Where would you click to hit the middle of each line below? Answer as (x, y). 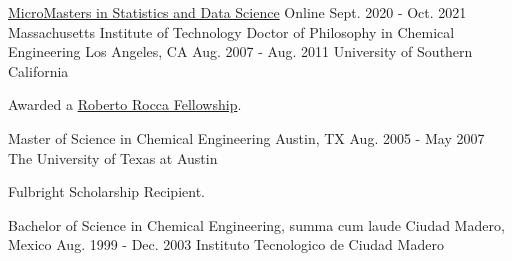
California (38, 70)
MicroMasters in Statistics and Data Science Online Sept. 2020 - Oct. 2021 (237, 12)
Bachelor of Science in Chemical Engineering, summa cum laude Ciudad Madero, (256, 224)
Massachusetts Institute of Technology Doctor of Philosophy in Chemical (231, 31)
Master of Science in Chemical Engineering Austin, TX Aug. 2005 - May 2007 (246, 137)
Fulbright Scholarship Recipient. (106, 191)
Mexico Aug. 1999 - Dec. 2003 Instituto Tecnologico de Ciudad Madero (226, 244)
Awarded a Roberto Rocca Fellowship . (125, 104)
